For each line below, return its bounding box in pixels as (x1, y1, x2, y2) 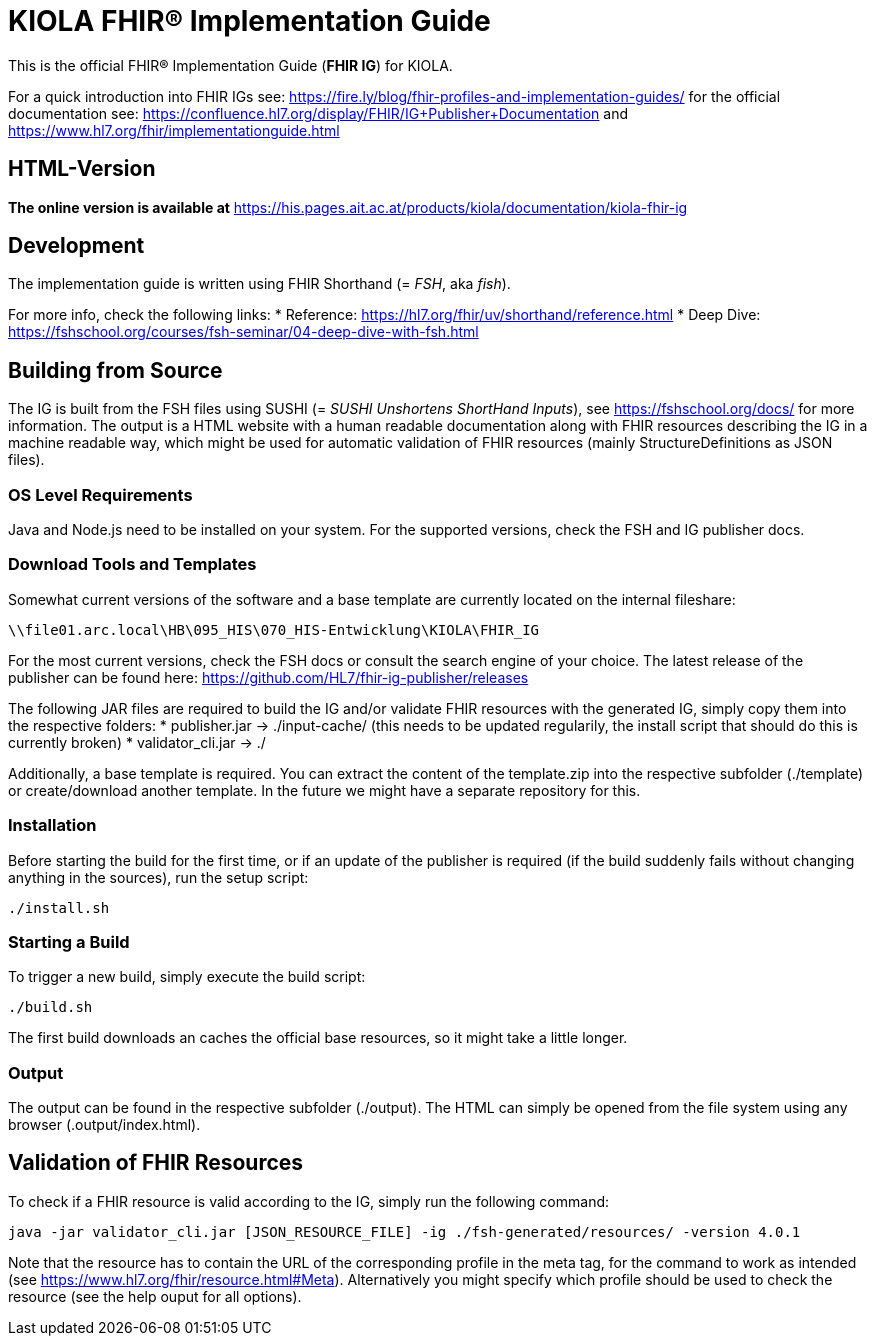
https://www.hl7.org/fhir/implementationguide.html (8, 121, 340, 139)
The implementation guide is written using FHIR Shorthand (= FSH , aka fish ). (8, 275, 511, 293)
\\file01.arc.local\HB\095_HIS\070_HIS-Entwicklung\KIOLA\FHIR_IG (8, 621, 540, 638)
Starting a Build (8, 931, 130, 952)
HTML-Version (8, 156, 156, 182)
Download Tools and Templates (8, 554, 257, 575)
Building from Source (8, 357, 223, 383)
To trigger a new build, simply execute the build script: (8, 968, 366, 986)
